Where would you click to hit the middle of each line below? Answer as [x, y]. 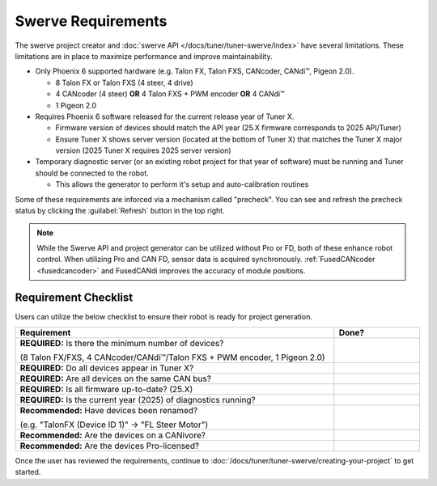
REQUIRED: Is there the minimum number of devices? [122, 343]
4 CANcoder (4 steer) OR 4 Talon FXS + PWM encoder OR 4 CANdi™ [170, 94]
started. [28, 472]
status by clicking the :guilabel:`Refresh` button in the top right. [120, 211]
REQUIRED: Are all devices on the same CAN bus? [116, 378]
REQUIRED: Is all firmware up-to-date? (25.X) [106, 389]
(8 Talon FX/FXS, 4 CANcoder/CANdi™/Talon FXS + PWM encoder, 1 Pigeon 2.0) [172, 357]
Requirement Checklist [74, 298]
